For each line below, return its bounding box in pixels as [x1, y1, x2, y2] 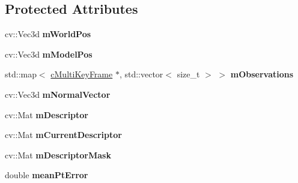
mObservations [230, 68, 294, 80]
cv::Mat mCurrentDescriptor [5, 128, 122, 141]
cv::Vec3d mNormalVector [5, 88, 111, 100]
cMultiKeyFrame [50, 68, 113, 80]
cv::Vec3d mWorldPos [5, 28, 91, 40]
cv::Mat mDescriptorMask [5, 148, 111, 161]
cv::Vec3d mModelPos [5, 47, 93, 60]
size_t [177, 68, 200, 80]
